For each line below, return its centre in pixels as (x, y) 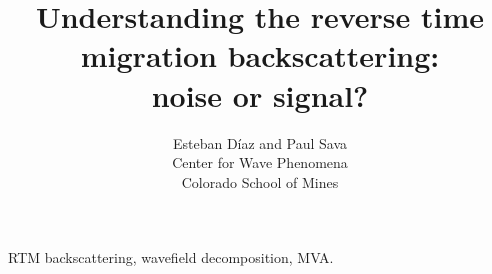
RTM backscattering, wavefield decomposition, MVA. (171, 257)
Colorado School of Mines (260, 181)
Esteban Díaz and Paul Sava (260, 142)
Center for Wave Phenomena (260, 162)
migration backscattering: (260, 55)
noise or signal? (260, 94)
